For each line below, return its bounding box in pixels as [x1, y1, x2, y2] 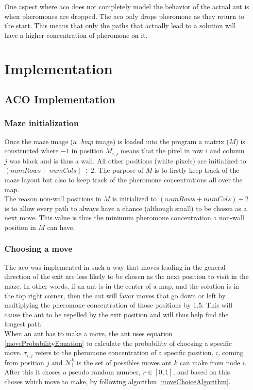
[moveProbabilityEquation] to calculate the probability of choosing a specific [4, 338, 232, 348]
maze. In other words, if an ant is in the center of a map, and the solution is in [4, 280, 239, 291]
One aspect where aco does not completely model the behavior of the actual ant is [4, 1, 249, 11]
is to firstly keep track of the [154, 165, 239, 175]
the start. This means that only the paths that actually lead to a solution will [4, 20, 236, 31]
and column [210, 146, 245, 156]
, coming [218, 347, 244, 357]
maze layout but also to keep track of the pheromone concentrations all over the [4, 174, 243, 184]
